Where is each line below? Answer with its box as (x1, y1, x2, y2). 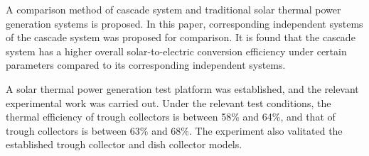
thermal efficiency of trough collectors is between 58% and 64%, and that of (6, 109, 336, 124)
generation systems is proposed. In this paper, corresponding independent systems (6, 16, 363, 30)
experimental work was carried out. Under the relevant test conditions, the (6, 95, 331, 110)
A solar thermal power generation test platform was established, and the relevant (6, 81, 359, 96)
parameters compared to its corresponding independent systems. (6, 57, 286, 72)
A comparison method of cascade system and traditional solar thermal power (6, 2, 341, 16)
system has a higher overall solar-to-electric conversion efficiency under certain (6, 43, 347, 58)
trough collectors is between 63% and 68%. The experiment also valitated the (6, 123, 343, 138)
